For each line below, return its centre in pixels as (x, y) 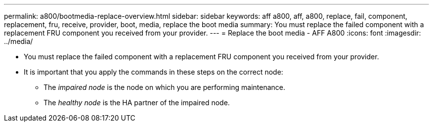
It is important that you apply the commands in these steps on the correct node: (153, 72)
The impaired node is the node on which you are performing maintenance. (165, 87)
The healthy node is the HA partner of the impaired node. (137, 103)
